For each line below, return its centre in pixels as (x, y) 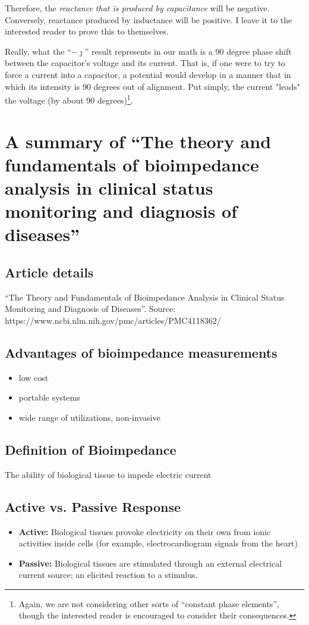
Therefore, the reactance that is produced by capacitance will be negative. (137, 8)
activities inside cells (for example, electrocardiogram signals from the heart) (158, 543)
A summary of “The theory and (138, 141)
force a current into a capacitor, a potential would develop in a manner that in (148, 74)
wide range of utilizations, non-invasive (89, 417)
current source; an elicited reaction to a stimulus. (108, 575)
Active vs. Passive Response (93, 506)
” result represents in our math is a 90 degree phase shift (188, 51)
